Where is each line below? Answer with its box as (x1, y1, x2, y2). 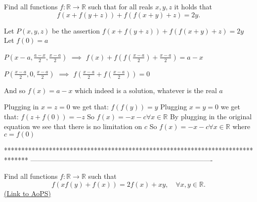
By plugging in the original (170, 111, 252, 121)
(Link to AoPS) (4, 188, 51, 198)
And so (4, 85, 26, 95)
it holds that (174, 1, 212, 11)
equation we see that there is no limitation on (4, 121, 142, 131)
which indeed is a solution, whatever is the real (75, 85, 217, 95)
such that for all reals (88, 1, 153, 11)
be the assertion (52, 25, 100, 35)
